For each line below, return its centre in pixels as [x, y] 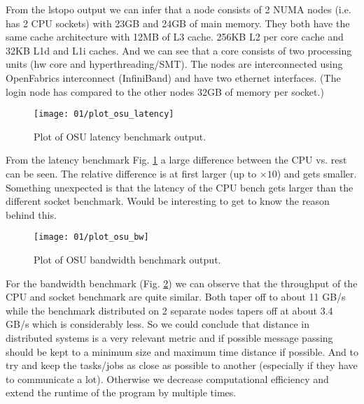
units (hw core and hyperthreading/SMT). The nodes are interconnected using [174, 64]
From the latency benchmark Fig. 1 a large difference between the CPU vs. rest [176, 160]
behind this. [31, 214]
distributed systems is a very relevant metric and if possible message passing [169, 338]
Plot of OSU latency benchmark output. [120, 136]
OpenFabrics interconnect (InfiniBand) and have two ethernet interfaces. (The [173, 77]
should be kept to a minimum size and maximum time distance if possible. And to [182, 351]
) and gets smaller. [317, 173]
